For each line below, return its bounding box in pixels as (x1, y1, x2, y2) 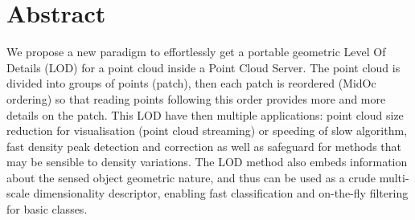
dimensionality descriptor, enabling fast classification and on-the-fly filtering (33, 185, 409, 202)
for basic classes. (6, 201, 88, 218)
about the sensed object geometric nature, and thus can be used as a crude (6, 169, 376, 185)
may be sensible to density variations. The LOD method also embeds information (6, 153, 408, 170)
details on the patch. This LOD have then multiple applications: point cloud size (6, 106, 404, 123)
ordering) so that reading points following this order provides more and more (6, 90, 386, 107)
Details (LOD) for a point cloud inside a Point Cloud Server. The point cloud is (6, 59, 401, 75)
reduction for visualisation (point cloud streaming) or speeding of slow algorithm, (6, 122, 408, 139)
